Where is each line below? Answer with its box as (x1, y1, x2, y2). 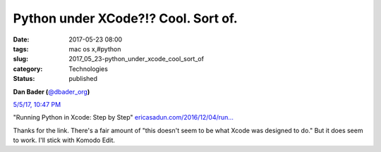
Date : (13, 35, 30, 44)
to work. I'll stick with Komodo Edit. (13, 136, 116, 144)
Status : (13, 75, 35, 83)
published (68, 75, 98, 83)
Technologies (68, 64, 109, 73)
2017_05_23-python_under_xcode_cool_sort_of (68, 55, 205, 63)
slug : (13, 55, 28, 63)
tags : (13, 44, 29, 53)
